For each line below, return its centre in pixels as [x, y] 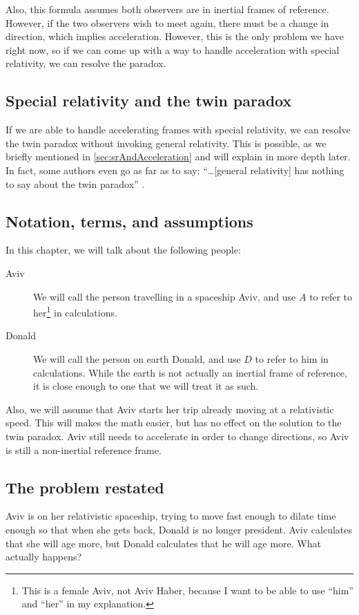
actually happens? [44, 557]
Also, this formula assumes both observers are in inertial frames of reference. [167, 9]
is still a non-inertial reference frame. [84, 450]
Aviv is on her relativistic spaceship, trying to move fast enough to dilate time [171, 516]
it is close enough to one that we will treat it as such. [146, 386]
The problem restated [85, 487]
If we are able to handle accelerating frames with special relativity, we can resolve [178, 130]
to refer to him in [292, 358]
